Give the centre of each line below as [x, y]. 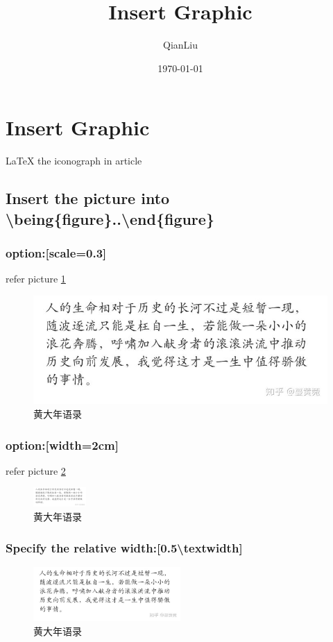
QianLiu [180, 45]
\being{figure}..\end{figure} [110, 218]
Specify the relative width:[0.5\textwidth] [124, 547]
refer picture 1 [36, 279]
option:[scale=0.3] [56, 252]
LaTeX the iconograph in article [74, 161]
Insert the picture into [88, 198]
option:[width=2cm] [62, 445]
